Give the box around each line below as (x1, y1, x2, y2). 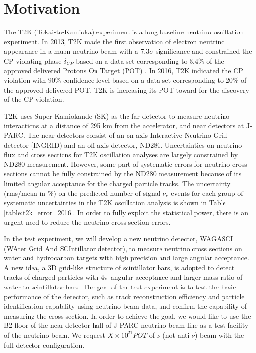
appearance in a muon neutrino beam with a (4, 46, 138, 56)
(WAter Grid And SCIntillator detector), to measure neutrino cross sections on (4, 243, 242, 253)
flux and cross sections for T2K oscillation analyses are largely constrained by (4, 149, 238, 160)
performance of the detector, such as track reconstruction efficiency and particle (4, 291, 245, 301)
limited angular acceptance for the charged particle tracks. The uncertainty (4, 178, 231, 189)
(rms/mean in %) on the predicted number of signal (4, 188, 160, 198)
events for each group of (171, 188, 243, 198)
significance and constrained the (155, 46, 252, 56)
